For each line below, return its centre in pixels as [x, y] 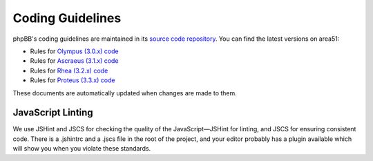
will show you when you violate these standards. [82, 149]
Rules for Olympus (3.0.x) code [74, 51]
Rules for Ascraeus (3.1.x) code [74, 61]
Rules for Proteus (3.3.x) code [73, 80]
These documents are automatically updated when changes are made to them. [125, 93]
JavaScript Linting [53, 113]
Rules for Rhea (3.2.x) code [69, 70]
